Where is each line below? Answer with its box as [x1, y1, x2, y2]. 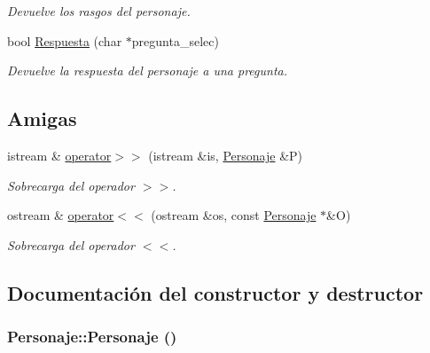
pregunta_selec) [131, 31, 219, 50]
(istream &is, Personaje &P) [148, 145, 303, 164]
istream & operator [7, 145, 112, 164]
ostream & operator [7, 206, 114, 224]
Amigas [7, 105, 77, 132]
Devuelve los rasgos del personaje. [7, 2, 191, 20]
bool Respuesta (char [7, 31, 122, 50]
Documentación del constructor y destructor [7, 278, 424, 306]
